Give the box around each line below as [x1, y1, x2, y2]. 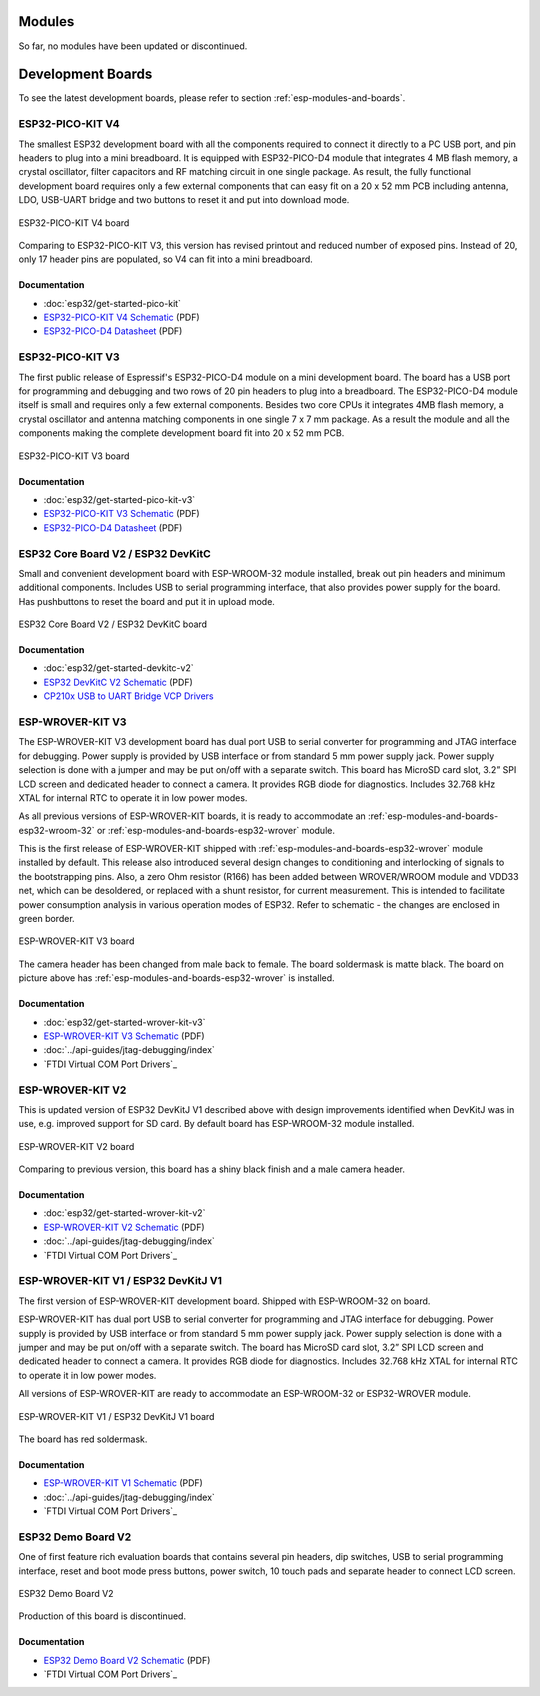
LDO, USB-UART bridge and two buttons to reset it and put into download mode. [18, 194, 350, 206]
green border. [18, 913, 75, 925]
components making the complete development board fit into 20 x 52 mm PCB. [18, 427, 345, 439]
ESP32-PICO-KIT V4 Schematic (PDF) [43, 311, 200, 324]
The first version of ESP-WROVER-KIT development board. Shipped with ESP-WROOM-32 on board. [18, 1295, 431, 1307]
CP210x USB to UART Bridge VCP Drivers [43, 690, 214, 702]
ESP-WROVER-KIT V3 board [18, 935, 135, 947]
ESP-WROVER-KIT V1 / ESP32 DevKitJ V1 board [18, 1410, 215, 1422]
